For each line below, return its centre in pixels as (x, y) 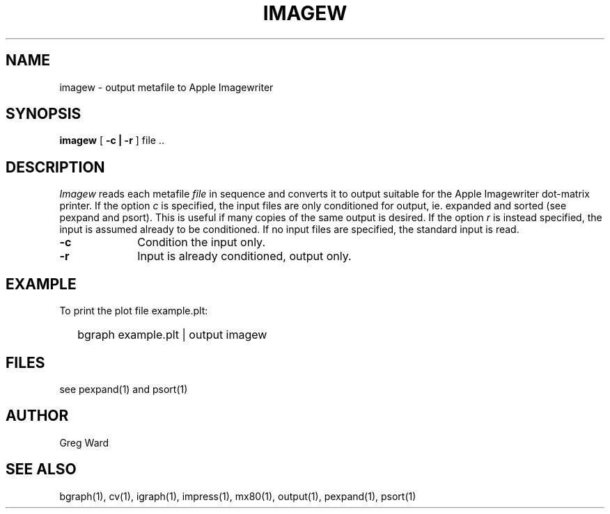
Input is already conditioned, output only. (244, 256)
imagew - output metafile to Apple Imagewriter (166, 87)
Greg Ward (84, 442)
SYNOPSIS (44, 114)
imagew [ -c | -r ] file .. (112, 140)
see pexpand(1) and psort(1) (124, 389)
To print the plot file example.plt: (134, 311)
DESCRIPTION (55, 167)
